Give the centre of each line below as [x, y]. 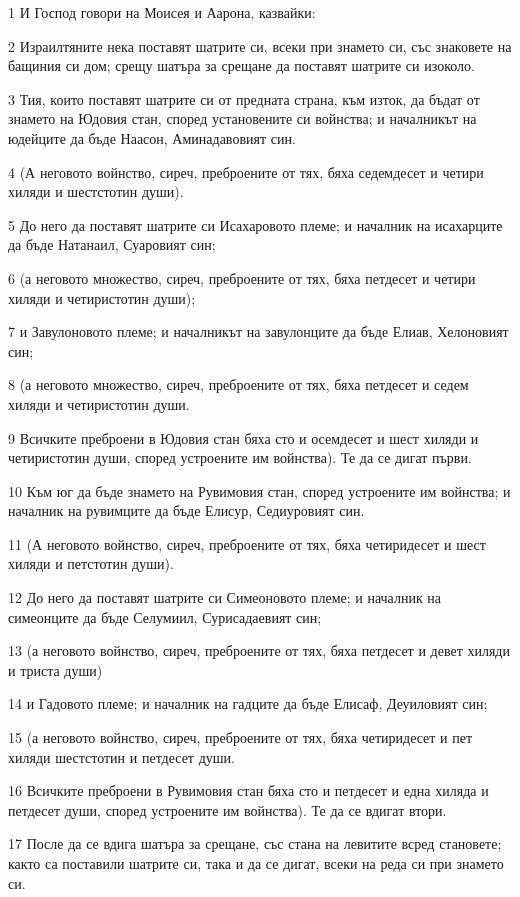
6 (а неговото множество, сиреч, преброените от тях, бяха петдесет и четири [242, 277]
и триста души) [55, 669]
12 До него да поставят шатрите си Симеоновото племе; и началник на [225, 597]
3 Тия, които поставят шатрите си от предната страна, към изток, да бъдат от [244, 98]
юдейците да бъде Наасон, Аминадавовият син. [152, 137]
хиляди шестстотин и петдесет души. [121, 756]
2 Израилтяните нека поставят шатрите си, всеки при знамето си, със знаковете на [260, 45]
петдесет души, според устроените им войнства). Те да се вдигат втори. [227, 809]
